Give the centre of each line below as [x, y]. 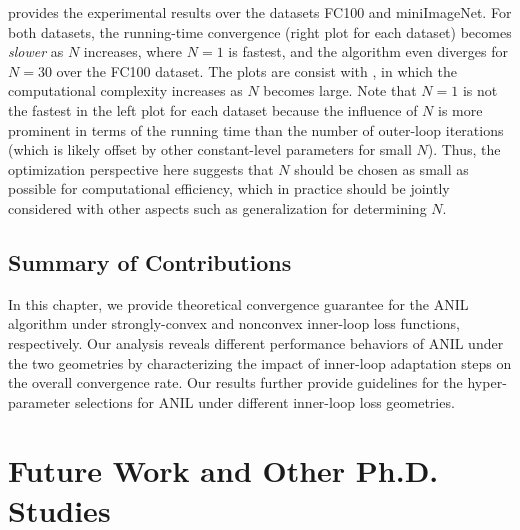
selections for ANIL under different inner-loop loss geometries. [264, 401]
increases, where [133, 51]
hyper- [487, 382]
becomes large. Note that [340, 90]
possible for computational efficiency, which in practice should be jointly [229, 188]
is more [460, 109]
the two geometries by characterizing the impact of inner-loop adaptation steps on [260, 362]
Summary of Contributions [150, 261]
